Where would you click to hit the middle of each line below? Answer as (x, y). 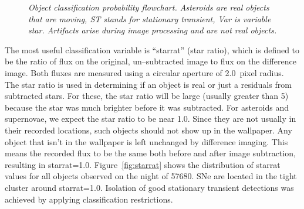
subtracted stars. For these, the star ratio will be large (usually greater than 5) (147, 96)
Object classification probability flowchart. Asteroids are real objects (149, 7)
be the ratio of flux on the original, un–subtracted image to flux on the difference (151, 61)
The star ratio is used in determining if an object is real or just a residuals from (148, 84)
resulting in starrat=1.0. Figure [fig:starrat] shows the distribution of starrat (143, 164)
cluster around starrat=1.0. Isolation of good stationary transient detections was (149, 187)
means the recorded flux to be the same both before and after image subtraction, (150, 153)
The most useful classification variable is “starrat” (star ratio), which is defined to (152, 49)
